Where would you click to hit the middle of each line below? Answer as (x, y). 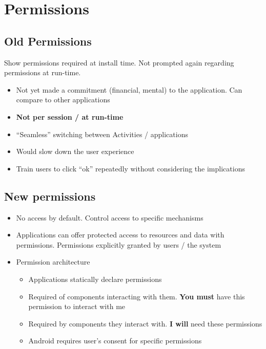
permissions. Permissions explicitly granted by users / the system (119, 244)
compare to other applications (63, 100)
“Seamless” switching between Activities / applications (102, 134)
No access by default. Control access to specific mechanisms (110, 217)
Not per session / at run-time (70, 116)
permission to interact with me (77, 306)
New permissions (50, 196)
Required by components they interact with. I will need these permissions (145, 323)
